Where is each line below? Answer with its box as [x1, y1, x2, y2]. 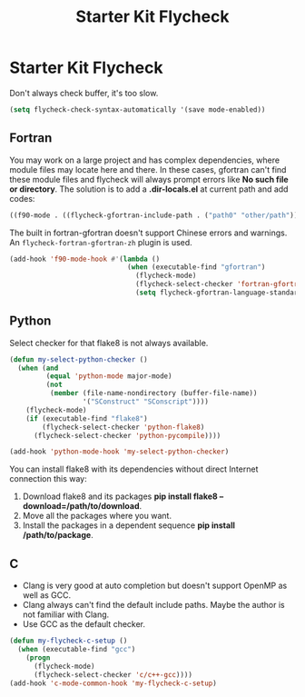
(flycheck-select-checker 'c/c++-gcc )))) [33, 670, 193, 679]
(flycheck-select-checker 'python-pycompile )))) [33, 431, 221, 440]
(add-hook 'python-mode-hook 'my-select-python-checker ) [9, 447, 230, 456]
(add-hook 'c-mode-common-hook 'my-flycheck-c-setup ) [9, 679, 218, 688]
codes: [9, 193, 35, 204]
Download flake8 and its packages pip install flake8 [22, 491, 218, 502]
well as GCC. [22, 590, 72, 601]
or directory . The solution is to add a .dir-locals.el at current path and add [9, 184, 289, 194]
